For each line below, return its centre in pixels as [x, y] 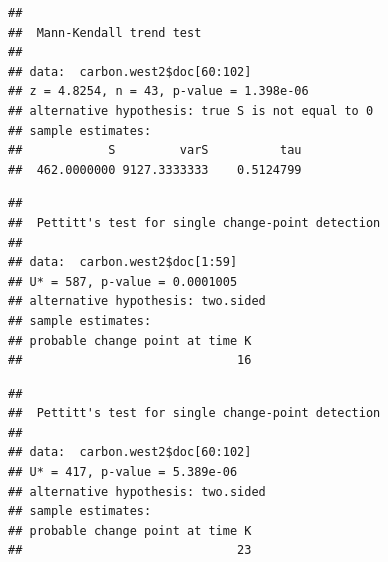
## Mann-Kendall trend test [105, 32]
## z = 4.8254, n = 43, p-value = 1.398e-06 [158, 91]
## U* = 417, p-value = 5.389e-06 [123, 472]
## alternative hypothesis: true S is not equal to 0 [191, 110]
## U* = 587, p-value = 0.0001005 [123, 281]
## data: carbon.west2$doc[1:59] [123, 262]
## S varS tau [155, 150]
